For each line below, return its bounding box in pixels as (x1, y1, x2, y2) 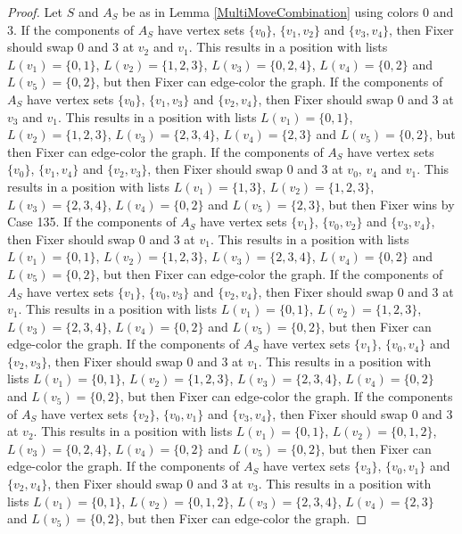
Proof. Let (7, 3, 62, 21)
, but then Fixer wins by (320, 194, 455, 213)
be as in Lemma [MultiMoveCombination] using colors (122, 3, 419, 21)
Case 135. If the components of (7, 212, 177, 231)
